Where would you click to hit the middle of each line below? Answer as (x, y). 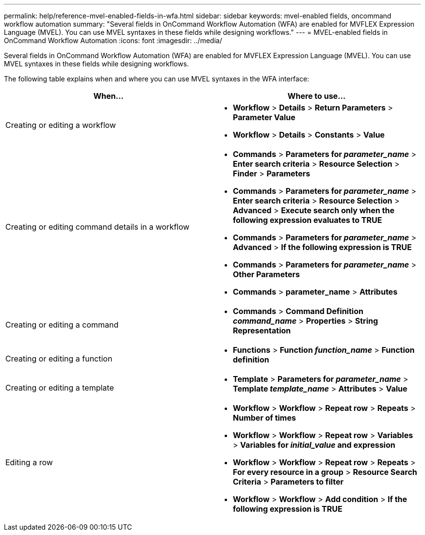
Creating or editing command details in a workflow (98, 227)
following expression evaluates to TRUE (308, 220)
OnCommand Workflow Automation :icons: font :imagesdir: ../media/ (113, 40)
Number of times (264, 418)
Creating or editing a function (59, 359)
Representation (262, 330)
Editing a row (29, 462)
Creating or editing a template (60, 388)
